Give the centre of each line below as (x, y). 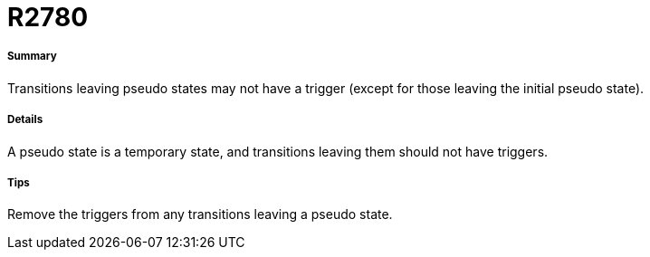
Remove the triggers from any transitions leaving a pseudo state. (200, 214)
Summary (32, 57)
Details (25, 120)
